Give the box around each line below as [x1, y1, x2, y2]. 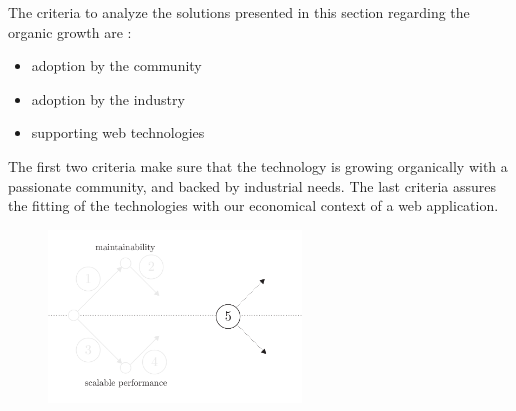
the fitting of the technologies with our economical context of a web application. [8, 195, 499, 216]
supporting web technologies [31, 122, 205, 143]
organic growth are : [8, 21, 132, 42]
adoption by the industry [31, 88, 185, 109]
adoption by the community [31, 55, 202, 76]
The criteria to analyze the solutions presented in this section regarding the [8, 2, 470, 22]
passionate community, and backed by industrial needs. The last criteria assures [8, 175, 497, 196]
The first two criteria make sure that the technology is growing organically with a [8, 155, 508, 176]
